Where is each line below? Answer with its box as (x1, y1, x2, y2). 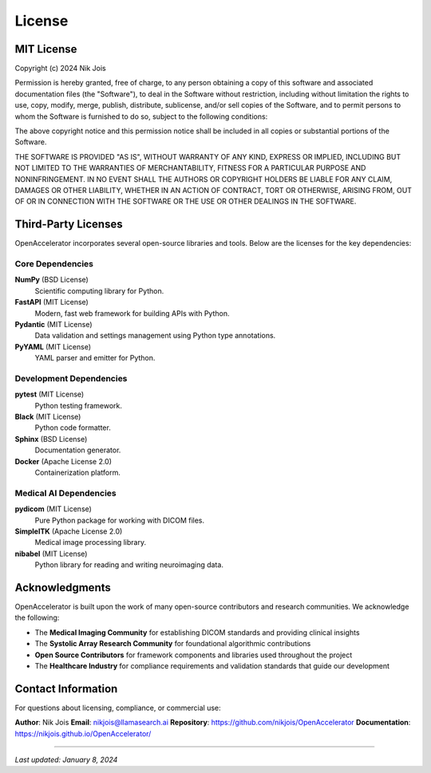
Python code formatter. (34, 423, 111, 432)
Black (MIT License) (14, 412, 81, 422)
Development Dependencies (14, 373, 128, 384)
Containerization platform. (34, 467, 121, 478)
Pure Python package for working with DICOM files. (34, 515, 205, 525)
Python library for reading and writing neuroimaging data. (34, 560, 223, 570)
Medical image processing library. (34, 538, 147, 547)
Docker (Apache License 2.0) (14, 456, 112, 466)
